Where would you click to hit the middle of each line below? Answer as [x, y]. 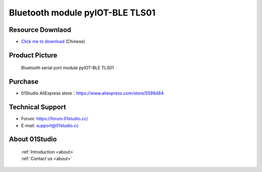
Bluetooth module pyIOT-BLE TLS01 [82, 13]
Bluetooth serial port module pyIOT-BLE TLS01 [67, 68]
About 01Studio [33, 139]
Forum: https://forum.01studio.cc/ [55, 119]
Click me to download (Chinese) [53, 42]
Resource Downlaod [40, 30]
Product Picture [33, 55]
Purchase [24, 82]
